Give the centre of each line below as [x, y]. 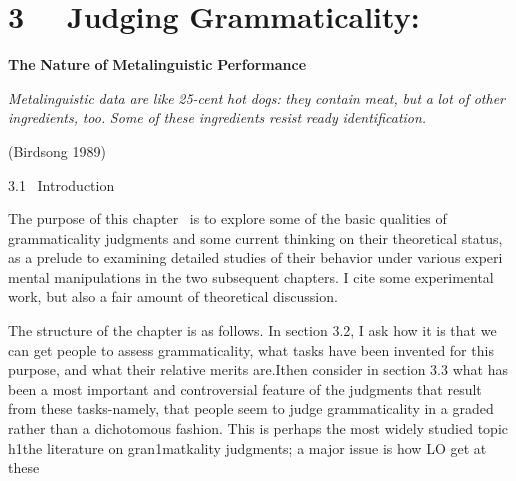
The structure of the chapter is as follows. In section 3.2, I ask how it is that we [252, 330]
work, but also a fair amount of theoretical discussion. [173, 296]
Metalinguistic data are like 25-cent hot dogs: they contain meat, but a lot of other [257, 97]
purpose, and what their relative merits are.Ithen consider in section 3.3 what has [258, 369]
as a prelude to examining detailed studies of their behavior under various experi [255, 257]
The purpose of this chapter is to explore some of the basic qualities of [227, 218]
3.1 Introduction [61, 184]
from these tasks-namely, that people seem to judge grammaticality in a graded [251, 408]
